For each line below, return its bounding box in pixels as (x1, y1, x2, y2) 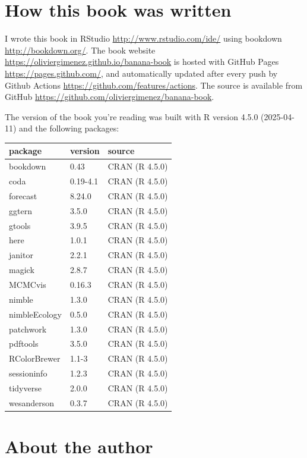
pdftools (9, 337, 39, 350)
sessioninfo (9, 367, 48, 379)
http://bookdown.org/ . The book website (5, 43, 156, 56)
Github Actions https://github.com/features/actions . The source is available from (5, 79, 303, 91)
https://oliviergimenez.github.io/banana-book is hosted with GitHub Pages (5, 55, 279, 68)
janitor (9, 249, 33, 261)
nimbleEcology (9, 308, 62, 320)
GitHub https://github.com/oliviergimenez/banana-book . (5, 90, 214, 103)
